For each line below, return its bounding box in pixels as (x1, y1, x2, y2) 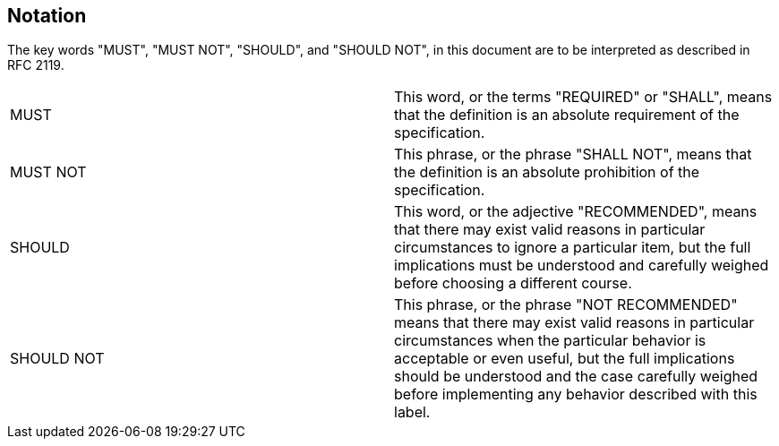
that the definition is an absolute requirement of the (394, 106, 740, 124)
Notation (7, 4, 87, 27)
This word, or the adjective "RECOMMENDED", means (394, 202, 758, 221)
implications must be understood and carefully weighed (394, 256, 769, 275)
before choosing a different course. (394, 274, 632, 293)
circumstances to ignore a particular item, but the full (394, 238, 751, 257)
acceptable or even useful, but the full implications (394, 349, 735, 368)
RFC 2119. (7, 57, 64, 73)
